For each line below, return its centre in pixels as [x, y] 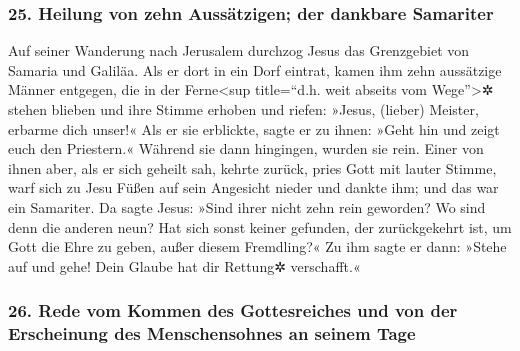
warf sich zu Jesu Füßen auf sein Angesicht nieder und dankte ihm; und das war [253, 187]
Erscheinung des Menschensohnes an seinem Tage [212, 333]
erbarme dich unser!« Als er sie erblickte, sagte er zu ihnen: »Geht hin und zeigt [254, 128]
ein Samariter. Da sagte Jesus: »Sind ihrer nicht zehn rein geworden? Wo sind [247, 206]
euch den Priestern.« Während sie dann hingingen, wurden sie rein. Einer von [246, 148]
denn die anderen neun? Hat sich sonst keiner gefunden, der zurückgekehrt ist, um [260, 226]
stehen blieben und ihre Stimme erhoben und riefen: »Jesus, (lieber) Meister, [243, 109]
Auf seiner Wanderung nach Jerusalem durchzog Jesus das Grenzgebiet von [239, 50]
